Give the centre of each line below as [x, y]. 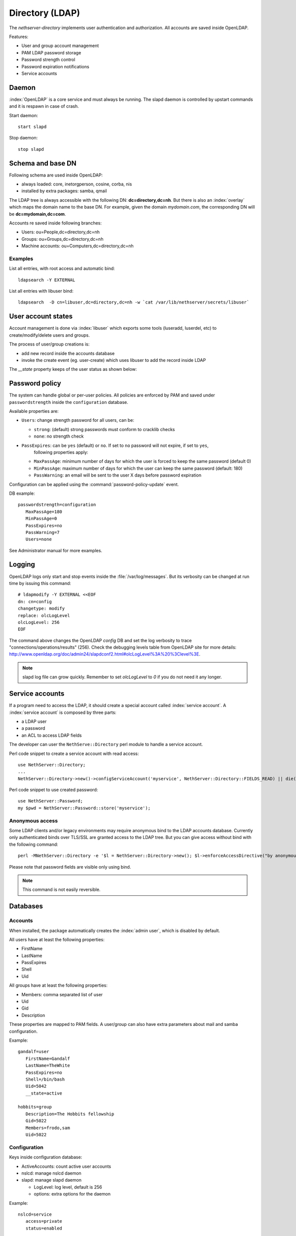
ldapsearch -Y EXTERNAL [47, 280]
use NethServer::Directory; [52, 765]
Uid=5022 [36, 1135]
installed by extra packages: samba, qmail [64, 191]
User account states [41, 316]
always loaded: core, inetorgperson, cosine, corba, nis [77, 184]
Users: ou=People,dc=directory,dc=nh [61, 232]
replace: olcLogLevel [44, 615]
